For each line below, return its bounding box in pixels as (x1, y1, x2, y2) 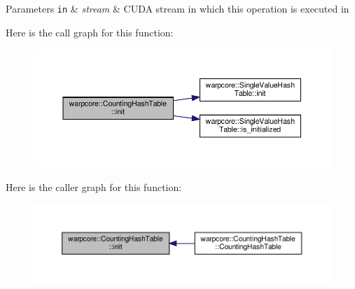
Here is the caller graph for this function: (6, 179, 182, 194)
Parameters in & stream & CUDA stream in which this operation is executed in (6, 1, 349, 15)
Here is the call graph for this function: (6, 24, 174, 39)
